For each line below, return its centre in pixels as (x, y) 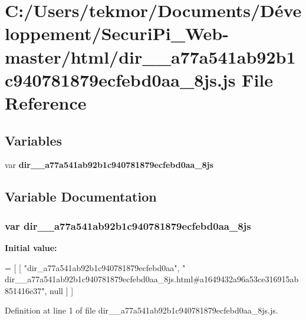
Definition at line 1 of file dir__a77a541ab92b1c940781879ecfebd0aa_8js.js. (142, 310)
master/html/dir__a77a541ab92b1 (150, 56)
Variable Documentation (81, 197)
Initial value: (31, 247)
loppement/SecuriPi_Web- (117, 33)
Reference (46, 102)
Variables (34, 140)
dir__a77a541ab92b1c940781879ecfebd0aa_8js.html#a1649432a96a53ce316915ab (152, 279)
